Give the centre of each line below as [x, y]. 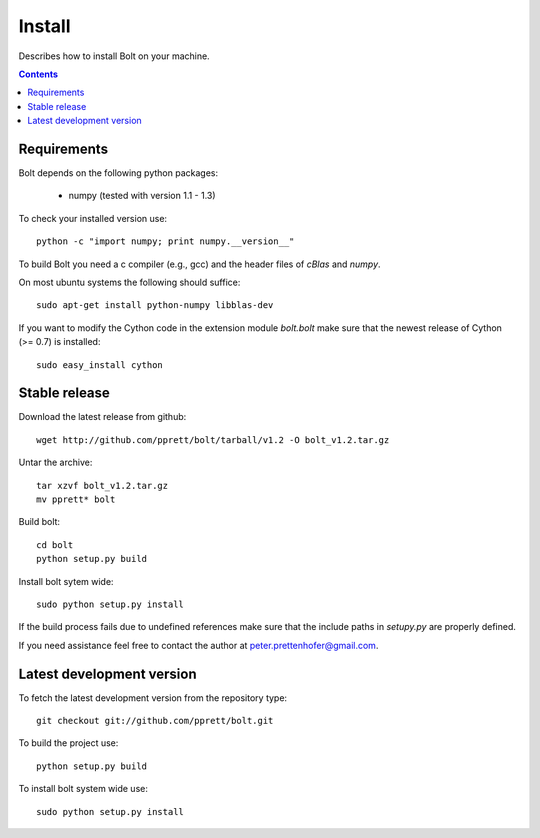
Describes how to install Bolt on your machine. [114, 56]
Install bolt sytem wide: [66, 581]
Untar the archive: [55, 462]
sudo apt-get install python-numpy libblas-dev [155, 305]
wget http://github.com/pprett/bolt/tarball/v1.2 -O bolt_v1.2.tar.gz [213, 439]
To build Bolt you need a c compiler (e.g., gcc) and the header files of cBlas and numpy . [199, 264]
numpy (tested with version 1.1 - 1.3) [142, 196]
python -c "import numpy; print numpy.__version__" [165, 241]
